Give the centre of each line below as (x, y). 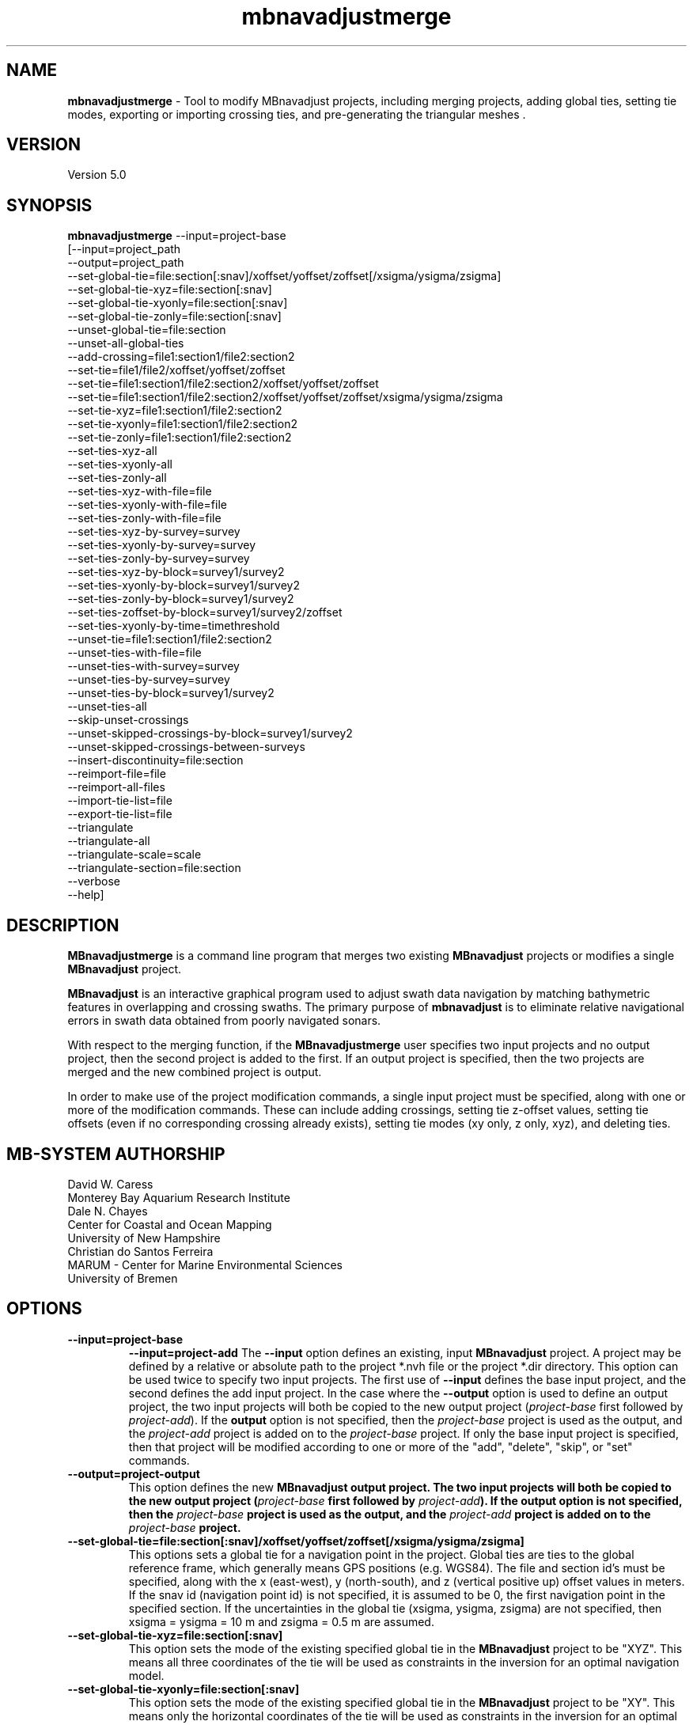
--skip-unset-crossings (128, 720)
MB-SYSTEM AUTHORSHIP (116, 1154)
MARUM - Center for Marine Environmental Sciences (205, 1264)
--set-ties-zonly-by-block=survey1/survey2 (181, 599)
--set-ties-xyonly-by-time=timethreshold (174, 626)
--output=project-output (134, 1473)
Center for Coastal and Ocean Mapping (170, 1224)
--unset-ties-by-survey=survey (149, 680)
